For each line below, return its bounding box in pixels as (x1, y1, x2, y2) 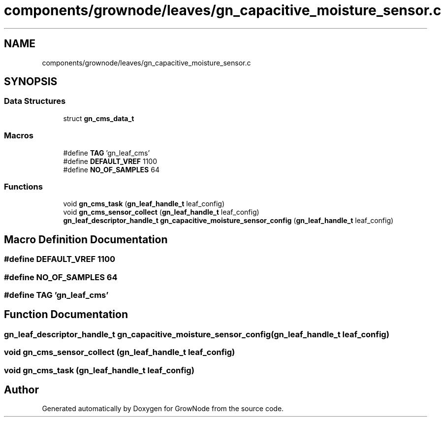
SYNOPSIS (4, 75, 58, 88)
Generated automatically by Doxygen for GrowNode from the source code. (42, 404, 284, 413)
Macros (4, 130, 33, 141)
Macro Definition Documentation (4, 233, 168, 246)
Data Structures (4, 96, 66, 106)
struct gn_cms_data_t (63, 114, 134, 123)
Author (4, 383, 39, 396)
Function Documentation (4, 308, 128, 321)
